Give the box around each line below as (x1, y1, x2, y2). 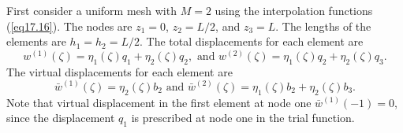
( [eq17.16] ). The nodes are (6, 17, 132, 34)
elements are (6, 33, 66, 50)
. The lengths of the (275, 17, 371, 34)
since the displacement (6, 109, 115, 126)
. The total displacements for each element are (139, 33, 364, 50)
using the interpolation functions (215, 2, 373, 18)
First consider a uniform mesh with (6, 2, 177, 18)
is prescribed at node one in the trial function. (131, 109, 355, 126)
